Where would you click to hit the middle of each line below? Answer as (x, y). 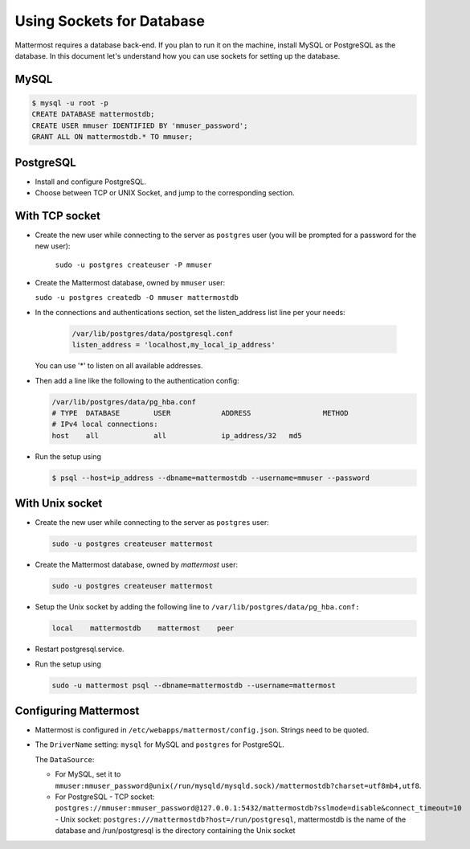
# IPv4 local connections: (105, 424)
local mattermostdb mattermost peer (143, 628)
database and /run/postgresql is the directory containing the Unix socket (175, 831)
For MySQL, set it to (88, 774)
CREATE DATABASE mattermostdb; (94, 114)
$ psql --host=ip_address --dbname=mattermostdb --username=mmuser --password (210, 478)
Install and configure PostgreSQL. (91, 182)
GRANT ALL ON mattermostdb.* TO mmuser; (112, 137)
